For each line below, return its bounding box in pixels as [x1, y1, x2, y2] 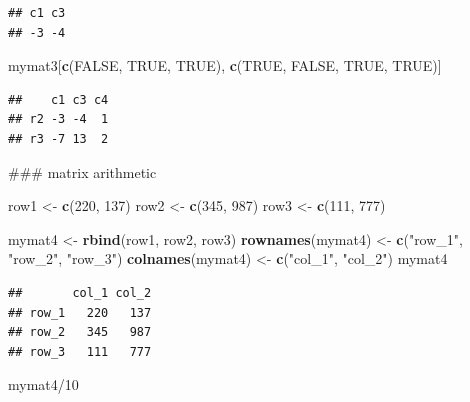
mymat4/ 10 [8, 374, 79, 395]
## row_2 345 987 [8, 325, 152, 340]
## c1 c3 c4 [8, 92, 109, 107]
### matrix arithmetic [8, 161, 157, 182]
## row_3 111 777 [8, 344, 152, 359]
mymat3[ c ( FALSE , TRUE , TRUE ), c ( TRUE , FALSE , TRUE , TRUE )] [8, 55, 442, 76]
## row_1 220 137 [8, 305, 152, 320]
